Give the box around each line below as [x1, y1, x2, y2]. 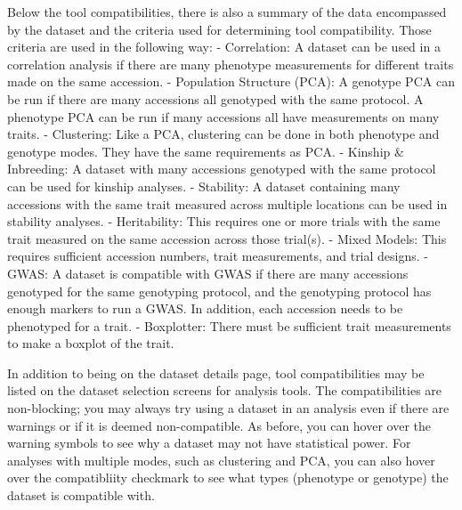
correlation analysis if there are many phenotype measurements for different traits [7, 54, 454, 73]
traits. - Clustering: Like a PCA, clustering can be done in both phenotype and [7, 125, 440, 143]
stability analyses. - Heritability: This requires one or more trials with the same [7, 212, 441, 231]
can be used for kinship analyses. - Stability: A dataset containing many [7, 176, 401, 195]
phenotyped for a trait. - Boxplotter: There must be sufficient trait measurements [7, 316, 451, 335]
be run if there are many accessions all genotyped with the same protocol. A [7, 89, 424, 108]
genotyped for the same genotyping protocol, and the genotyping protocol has [7, 281, 432, 300]
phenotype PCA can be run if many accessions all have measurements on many [7, 107, 440, 125]
